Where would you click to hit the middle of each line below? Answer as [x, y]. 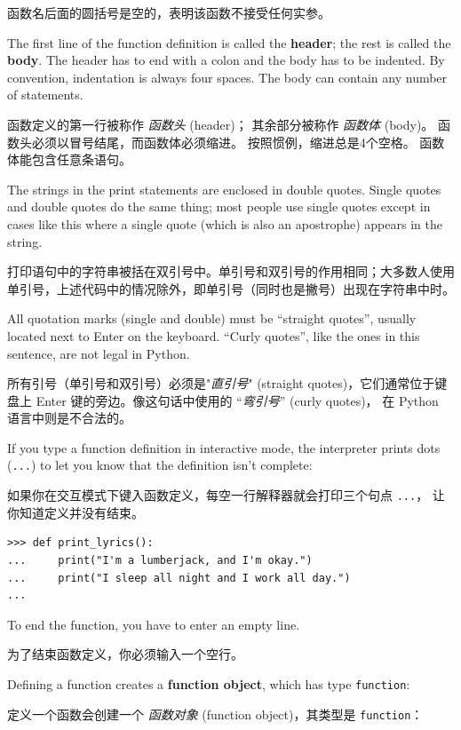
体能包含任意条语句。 [69, 159]
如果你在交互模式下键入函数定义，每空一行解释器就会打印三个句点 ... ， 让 [226, 495]
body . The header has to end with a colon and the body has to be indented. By [226, 60]
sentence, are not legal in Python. [99, 353]
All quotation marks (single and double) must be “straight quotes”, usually [212, 318]
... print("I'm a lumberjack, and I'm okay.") [160, 560]
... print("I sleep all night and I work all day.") [179, 578]
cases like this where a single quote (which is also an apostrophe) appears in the [225, 223]
